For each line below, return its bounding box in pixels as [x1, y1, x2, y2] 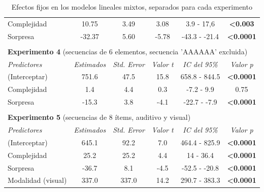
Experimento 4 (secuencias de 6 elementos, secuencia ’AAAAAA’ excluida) [8, 46, 248, 56]
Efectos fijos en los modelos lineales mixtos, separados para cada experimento [11, 2, 252, 12]
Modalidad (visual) [8, 175, 67, 185]
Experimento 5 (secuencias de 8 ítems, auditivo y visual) [8, 112, 191, 122]
